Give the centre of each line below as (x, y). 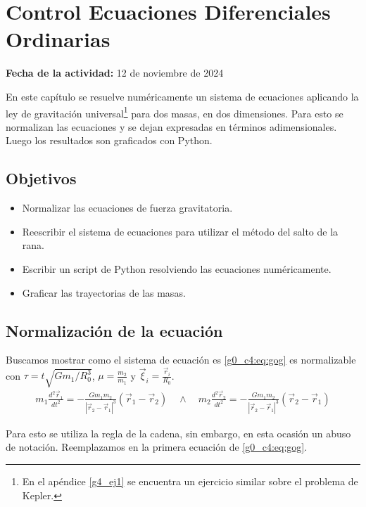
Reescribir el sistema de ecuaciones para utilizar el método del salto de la (180, 231)
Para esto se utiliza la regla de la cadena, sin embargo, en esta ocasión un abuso (178, 433)
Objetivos (41, 178)
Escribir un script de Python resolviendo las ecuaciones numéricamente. (177, 268)
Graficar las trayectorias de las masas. (104, 292)
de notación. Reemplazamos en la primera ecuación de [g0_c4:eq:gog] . (157, 447)
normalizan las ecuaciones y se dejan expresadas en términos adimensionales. (171, 126)
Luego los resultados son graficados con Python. (109, 140)
